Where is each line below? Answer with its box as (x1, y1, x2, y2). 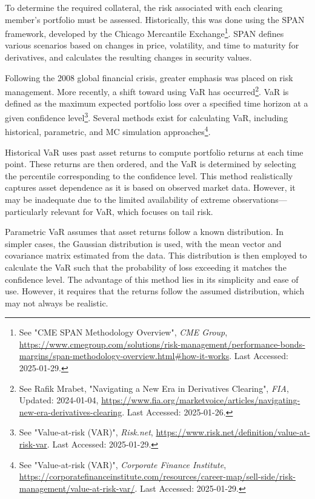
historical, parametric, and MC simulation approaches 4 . (5, 124, 211, 137)
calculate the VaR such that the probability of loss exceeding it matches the (5, 260, 287, 273)
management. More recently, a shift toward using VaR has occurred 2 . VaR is (5, 84, 289, 97)
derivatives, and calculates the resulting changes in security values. (5, 51, 252, 64)
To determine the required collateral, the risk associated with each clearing (5, 1, 283, 13)
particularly (5, 205, 48, 217)
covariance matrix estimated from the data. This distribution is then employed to (5, 249, 307, 262)
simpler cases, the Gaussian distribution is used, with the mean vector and (5, 237, 282, 249)
